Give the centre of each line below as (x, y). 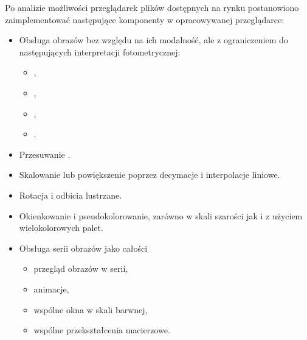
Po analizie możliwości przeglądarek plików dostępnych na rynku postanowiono (152, 7)
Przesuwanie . (45, 154)
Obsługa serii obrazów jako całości (83, 248)
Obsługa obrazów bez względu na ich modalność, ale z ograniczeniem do (153, 40)
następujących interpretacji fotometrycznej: (100, 51)
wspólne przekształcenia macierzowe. (102, 330)
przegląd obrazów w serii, (81, 268)
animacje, (51, 289)
